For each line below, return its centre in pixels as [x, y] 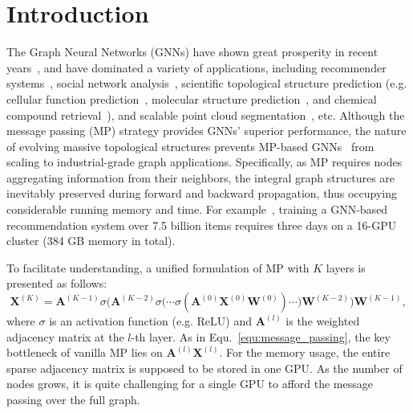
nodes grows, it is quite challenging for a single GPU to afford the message [190, 384]
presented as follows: [57, 283]
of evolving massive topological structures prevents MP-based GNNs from [190, 146]
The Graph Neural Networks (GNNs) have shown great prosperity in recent [192, 52]
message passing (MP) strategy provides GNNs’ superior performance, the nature [206, 131]
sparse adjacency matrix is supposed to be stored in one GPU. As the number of [204, 368]
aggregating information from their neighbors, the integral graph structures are [201, 177]
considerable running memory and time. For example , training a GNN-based [197, 209]
